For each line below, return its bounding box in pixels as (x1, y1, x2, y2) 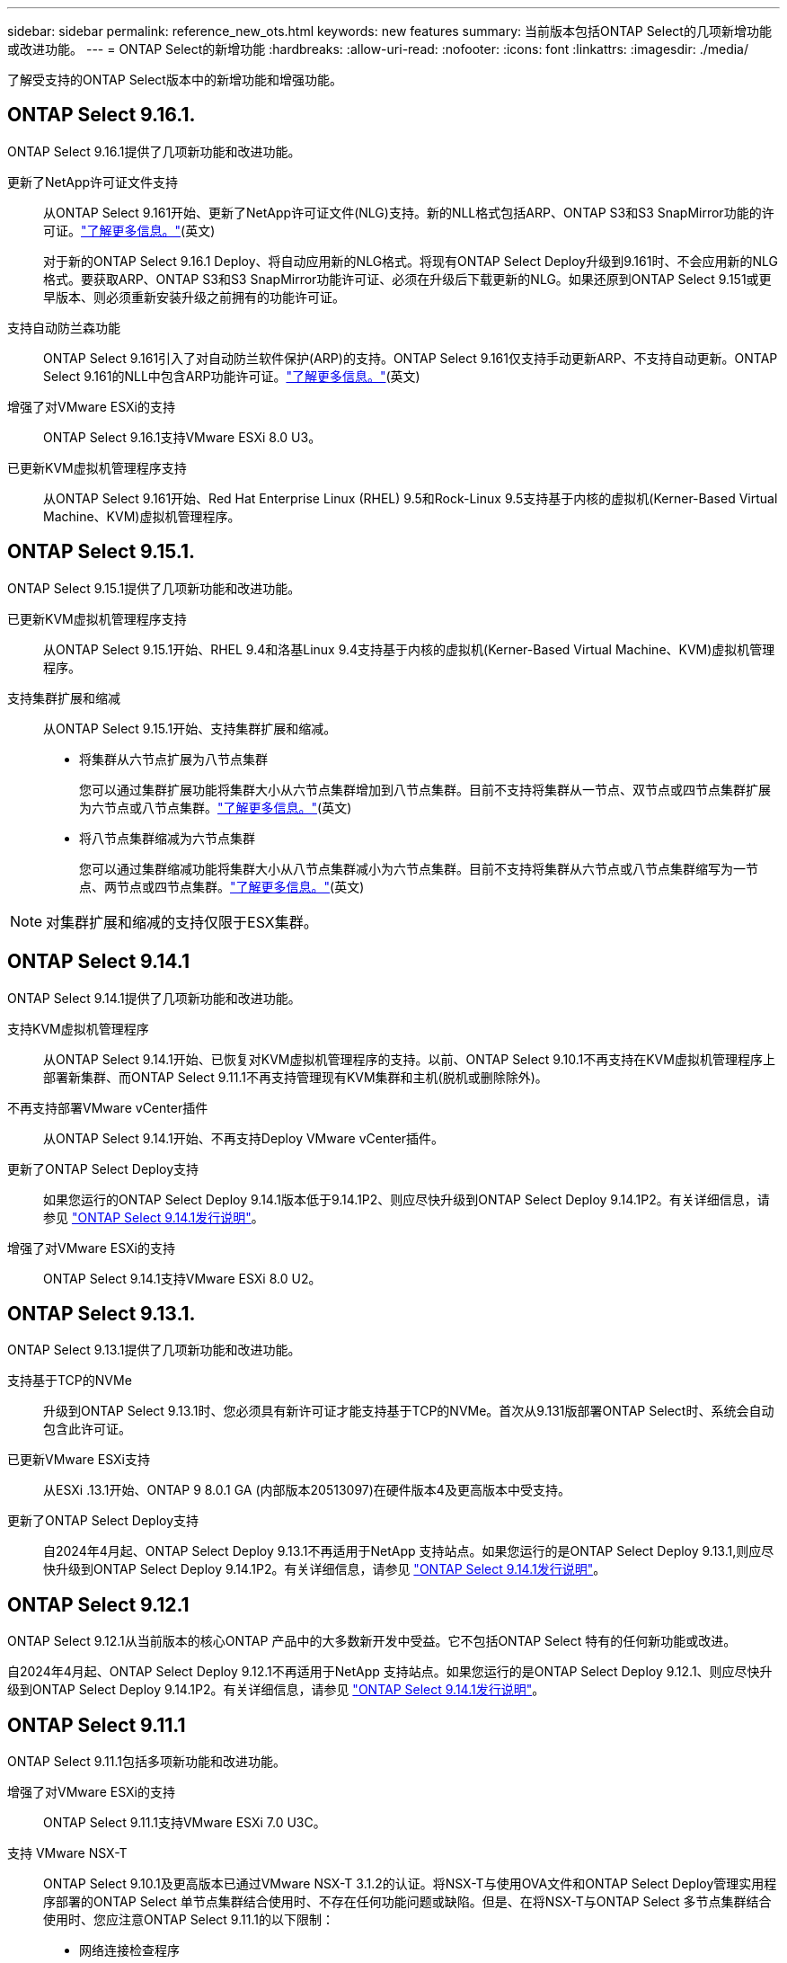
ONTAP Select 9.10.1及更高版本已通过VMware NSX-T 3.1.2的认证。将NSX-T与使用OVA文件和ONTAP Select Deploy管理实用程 (43, 1876, 777, 1892)
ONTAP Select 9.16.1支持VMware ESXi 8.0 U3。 (43, 429, 322, 445)
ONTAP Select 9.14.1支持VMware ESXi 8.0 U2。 (43, 1270, 322, 1286)
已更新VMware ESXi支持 (7, 1452, 150, 1468)
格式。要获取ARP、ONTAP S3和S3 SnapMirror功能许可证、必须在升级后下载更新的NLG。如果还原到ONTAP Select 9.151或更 (43, 271, 772, 287)
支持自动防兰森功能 (7, 319, 120, 335)
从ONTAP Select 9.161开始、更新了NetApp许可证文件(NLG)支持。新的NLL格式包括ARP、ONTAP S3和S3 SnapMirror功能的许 (43, 204, 774, 220)
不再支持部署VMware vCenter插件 (7, 1099, 208, 1115)
